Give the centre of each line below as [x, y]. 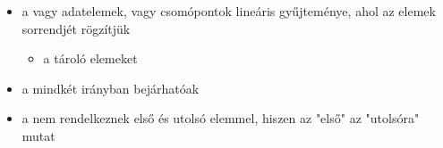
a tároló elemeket [90, 58]
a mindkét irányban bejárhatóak [111, 88]
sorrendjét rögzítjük [76, 28]
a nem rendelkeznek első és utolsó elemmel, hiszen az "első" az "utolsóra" [221, 118]
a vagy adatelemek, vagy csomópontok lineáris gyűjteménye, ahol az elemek [229, 11]
